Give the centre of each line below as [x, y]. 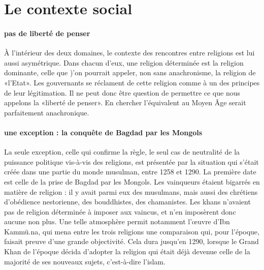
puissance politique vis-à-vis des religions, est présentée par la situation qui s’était [131, 161]
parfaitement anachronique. [47, 112]
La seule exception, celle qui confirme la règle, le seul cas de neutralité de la [122, 152]
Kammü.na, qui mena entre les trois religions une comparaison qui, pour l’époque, [132, 231]
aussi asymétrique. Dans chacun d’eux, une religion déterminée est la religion [124, 62]
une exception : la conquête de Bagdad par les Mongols [103, 132]
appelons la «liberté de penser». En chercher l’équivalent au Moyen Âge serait [125, 102]
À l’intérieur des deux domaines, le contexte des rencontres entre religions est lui [129, 53]
